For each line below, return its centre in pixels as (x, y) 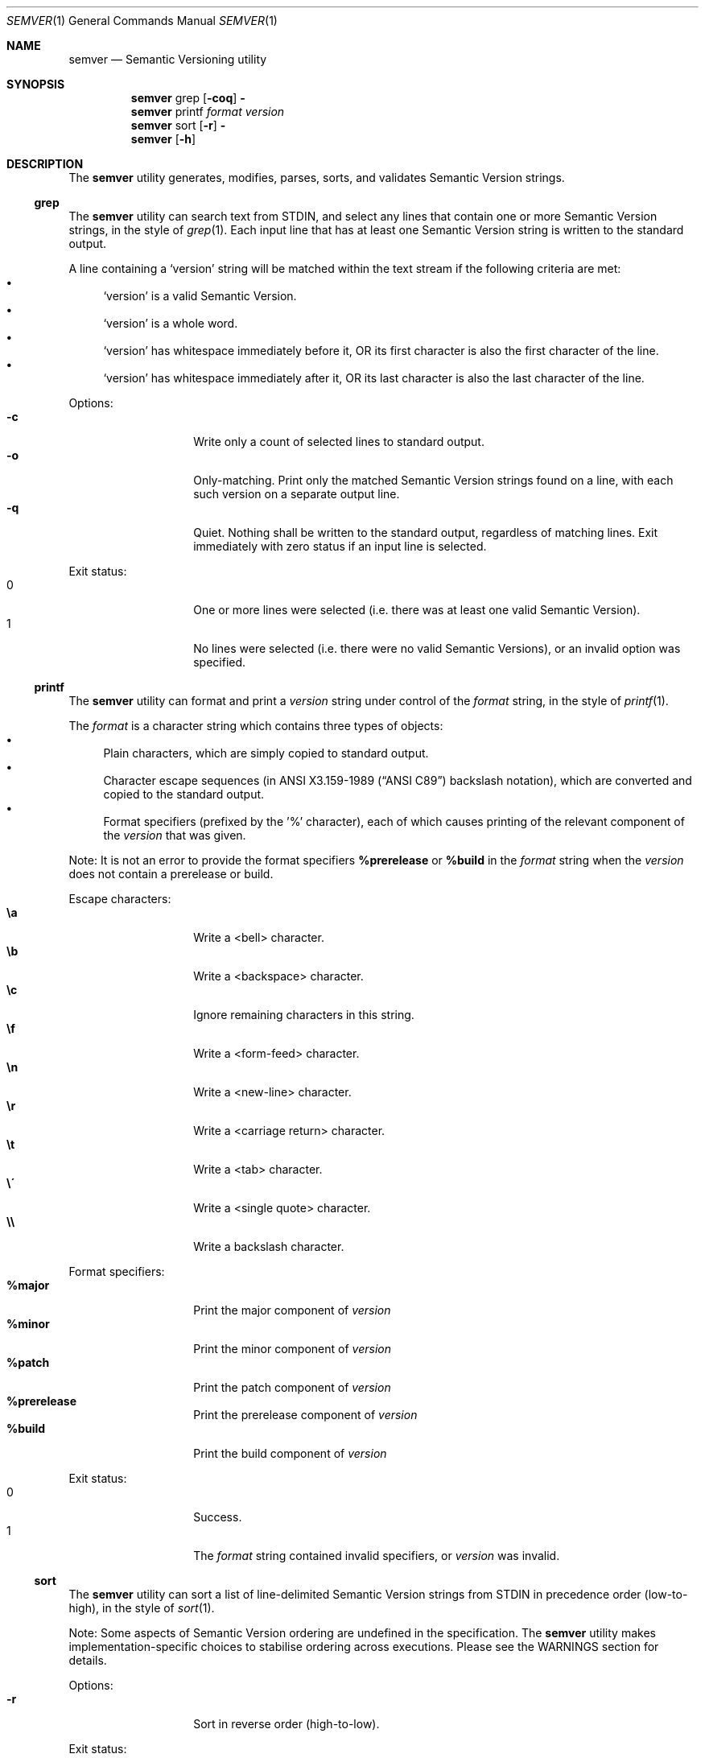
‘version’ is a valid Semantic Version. (200, 296)
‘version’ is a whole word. (171, 323)
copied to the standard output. (184, 794)
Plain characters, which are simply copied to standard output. (266, 753)
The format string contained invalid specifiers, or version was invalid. (377, 1556)
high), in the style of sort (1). (142, 1608)
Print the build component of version (290, 1453)
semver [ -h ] (163, 139)
